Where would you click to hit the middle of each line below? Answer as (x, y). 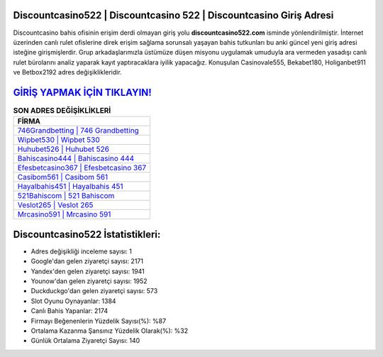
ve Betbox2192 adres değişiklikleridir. (67, 72)
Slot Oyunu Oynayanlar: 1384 (73, 301)
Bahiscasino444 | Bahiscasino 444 (76, 158)
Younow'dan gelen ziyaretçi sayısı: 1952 (89, 281)
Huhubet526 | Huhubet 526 (63, 149)
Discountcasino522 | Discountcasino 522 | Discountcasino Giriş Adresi (173, 15)
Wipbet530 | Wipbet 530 (59, 140)
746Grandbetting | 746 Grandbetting (78, 131)
